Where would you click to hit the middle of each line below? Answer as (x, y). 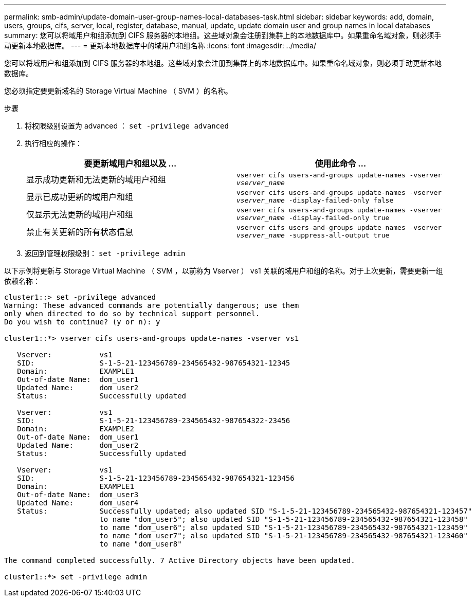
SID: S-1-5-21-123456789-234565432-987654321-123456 (156, 478)
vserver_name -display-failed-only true (313, 218)
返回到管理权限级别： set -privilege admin (105, 253)
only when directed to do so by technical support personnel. (132, 314)
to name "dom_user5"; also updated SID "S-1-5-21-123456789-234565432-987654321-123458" (284, 519)
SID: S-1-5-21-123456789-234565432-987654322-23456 (154, 421)
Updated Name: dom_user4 (78, 503)
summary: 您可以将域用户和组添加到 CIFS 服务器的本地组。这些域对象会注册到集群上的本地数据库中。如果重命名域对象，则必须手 (223, 35)
